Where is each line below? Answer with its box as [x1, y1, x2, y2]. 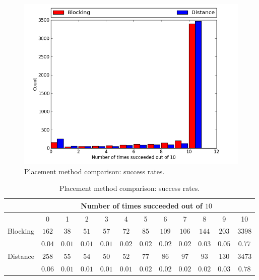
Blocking [8, 226, 35, 236]
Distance [8, 251, 34, 261]
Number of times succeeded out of [81, 200, 203, 211]
